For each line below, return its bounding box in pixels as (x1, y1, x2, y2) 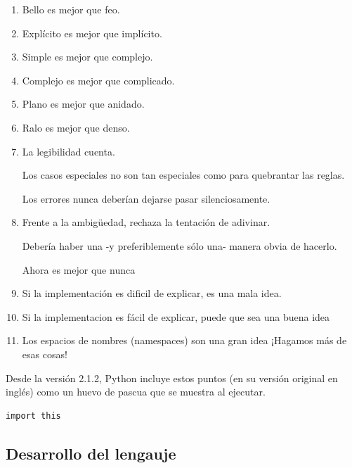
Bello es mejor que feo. (22, 2, 120, 16)
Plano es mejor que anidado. (22, 96, 145, 111)
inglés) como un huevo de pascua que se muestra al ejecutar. (6, 384, 266, 399)
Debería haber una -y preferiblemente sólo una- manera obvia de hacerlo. (22, 238, 337, 253)
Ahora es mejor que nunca (22, 262, 136, 277)
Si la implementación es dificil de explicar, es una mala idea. (22, 286, 282, 301)
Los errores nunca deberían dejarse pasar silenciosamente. (22, 191, 270, 205)
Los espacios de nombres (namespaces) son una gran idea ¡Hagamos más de (22, 333, 347, 348)
